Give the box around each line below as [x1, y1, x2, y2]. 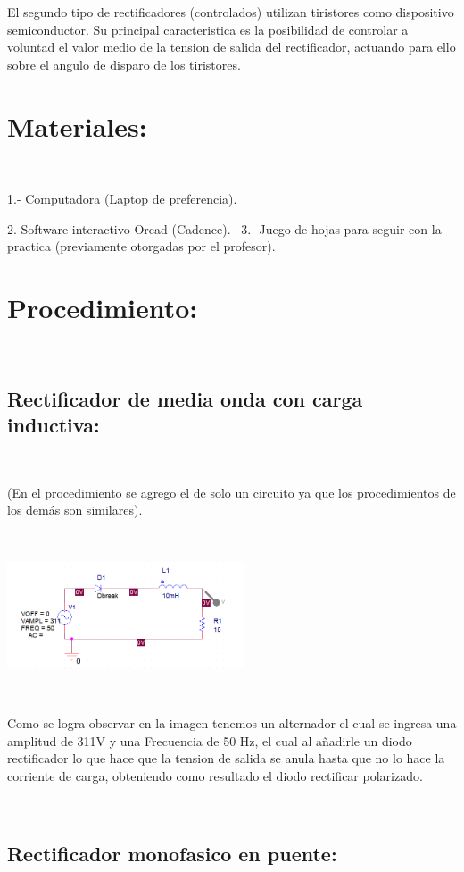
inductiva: [7, 411, 100, 439]
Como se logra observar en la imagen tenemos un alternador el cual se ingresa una [7, 714, 457, 733]
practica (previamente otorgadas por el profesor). [7, 237, 276, 256]
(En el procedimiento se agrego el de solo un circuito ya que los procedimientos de [7, 482, 456, 501]
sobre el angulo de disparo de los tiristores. [7, 54, 241, 73]
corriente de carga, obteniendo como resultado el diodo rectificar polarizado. [7, 766, 423, 784]
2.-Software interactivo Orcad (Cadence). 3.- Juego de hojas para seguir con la [7, 219, 442, 238]
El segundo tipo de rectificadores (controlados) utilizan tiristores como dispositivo [7, 3, 454, 21]
